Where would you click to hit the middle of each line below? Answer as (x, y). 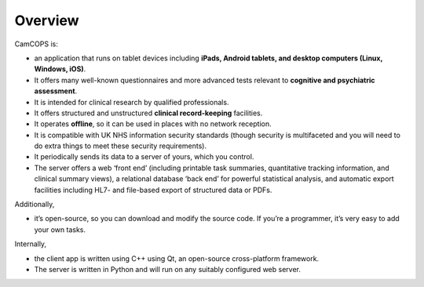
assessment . (56, 91)
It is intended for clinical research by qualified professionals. (132, 102)
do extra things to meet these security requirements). (121, 146)
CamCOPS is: (36, 44)
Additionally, (35, 205)
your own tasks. (60, 229)
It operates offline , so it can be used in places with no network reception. (153, 124)
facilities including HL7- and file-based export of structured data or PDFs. (153, 190)
